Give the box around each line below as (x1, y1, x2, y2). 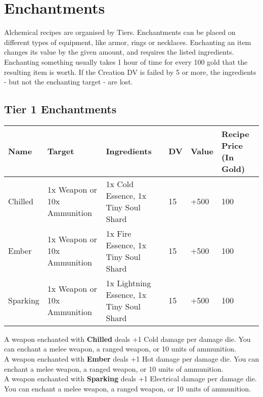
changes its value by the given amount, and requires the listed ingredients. (4, 47, 234, 57)
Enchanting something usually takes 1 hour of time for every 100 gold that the (4, 56, 248, 67)
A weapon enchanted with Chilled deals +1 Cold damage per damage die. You (4, 333, 251, 344)
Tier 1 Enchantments (4, 101, 117, 117)
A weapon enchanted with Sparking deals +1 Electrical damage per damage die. (4, 373, 257, 384)
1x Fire (106, 227, 131, 239)
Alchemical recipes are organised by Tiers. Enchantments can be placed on (4, 27, 236, 37)
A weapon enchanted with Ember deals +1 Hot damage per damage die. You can (4, 354, 259, 364)
